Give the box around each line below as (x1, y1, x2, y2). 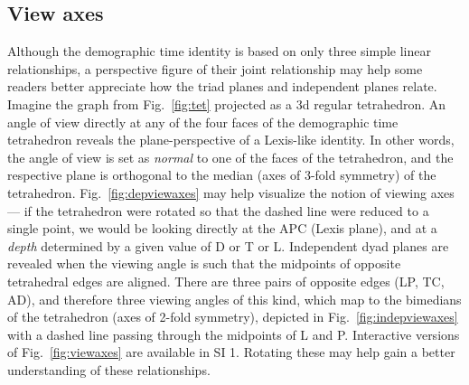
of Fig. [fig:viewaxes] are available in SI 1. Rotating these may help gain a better (7, 343, 455, 362)
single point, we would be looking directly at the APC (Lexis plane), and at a (7, 219, 437, 238)
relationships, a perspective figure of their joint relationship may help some (7, 59, 423, 78)
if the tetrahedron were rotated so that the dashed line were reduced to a (23, 201, 429, 220)
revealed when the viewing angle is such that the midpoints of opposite (7, 254, 401, 273)
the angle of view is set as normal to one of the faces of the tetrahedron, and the (7, 147, 454, 166)
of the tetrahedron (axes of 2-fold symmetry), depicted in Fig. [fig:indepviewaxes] (7, 307, 458, 326)
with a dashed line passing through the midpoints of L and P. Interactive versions (7, 324, 460, 343)
